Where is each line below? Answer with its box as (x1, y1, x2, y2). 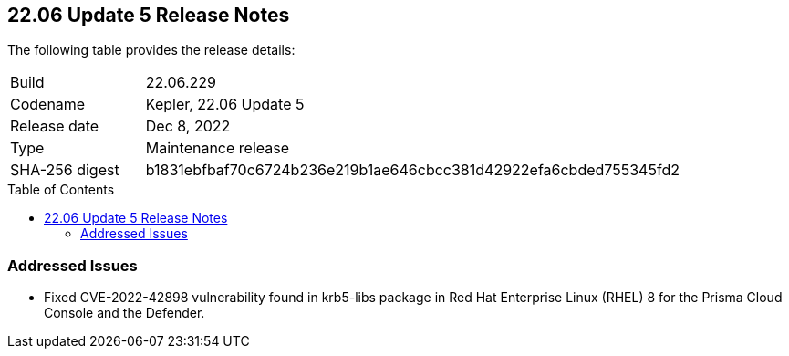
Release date (10, 117, 99, 136)
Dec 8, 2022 (145, 117, 231, 136)
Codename (10, 95, 86, 114)
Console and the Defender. (44, 305, 205, 321)
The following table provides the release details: (7, 42, 296, 58)
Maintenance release (145, 139, 290, 158)
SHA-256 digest (10, 161, 119, 180)
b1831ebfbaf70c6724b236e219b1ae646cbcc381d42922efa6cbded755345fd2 (145, 161, 680, 180)
